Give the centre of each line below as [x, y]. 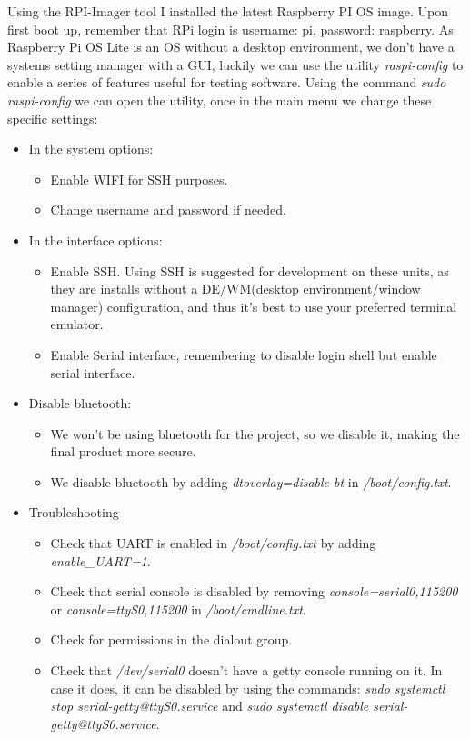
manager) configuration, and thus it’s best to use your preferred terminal [254, 306]
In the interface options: [95, 240]
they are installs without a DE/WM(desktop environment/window [235, 289]
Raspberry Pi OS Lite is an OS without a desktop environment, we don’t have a [231, 47]
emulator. [77, 324]
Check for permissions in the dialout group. [171, 639]
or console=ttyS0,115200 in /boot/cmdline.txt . [178, 609]
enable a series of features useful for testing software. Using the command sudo [227, 82]
